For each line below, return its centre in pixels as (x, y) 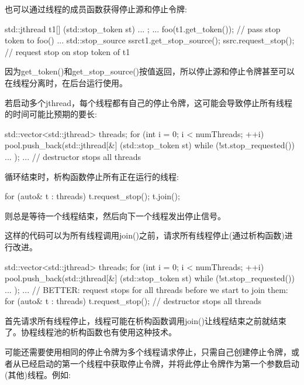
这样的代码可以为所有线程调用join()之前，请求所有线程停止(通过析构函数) (145, 235)
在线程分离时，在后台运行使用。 (66, 82)
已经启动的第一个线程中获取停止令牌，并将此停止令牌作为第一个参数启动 (160, 363)
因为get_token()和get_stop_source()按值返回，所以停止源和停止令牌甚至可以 (150, 71)
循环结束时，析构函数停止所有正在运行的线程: (92, 176)
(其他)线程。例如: (38, 375)
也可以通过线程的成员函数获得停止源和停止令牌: (96, 9)
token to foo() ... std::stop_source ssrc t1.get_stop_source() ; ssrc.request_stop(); (150, 40)
